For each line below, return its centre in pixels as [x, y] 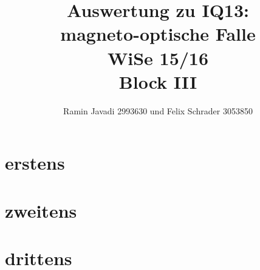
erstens [35, 163]
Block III [158, 81]
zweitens [41, 210]
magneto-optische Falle [158, 34]
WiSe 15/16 [158, 57]
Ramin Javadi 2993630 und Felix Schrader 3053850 [158, 110]
